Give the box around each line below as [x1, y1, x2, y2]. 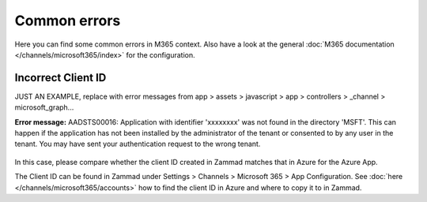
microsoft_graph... [14, 103, 74, 112]
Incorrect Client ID [14, 71, 107, 84]
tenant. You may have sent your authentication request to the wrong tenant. [14, 139, 261, 149]
